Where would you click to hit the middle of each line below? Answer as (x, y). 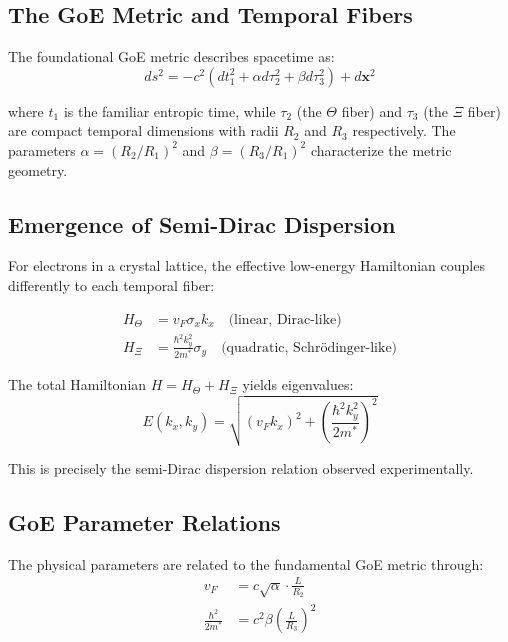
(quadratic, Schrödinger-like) (309, 347)
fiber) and (371, 110)
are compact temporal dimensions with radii (143, 130)
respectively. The (404, 130)
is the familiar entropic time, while (169, 110)
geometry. (38, 169)
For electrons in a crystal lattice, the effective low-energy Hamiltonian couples (246, 265)
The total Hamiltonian (77, 384)
